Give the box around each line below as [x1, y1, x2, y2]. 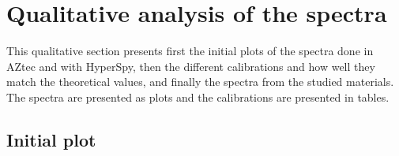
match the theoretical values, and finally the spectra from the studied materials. [6, 73, 394, 90]
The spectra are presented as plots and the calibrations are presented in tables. [6, 88, 390, 105]
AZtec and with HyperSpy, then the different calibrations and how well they [6, 58, 375, 74]
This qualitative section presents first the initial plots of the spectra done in [6, 43, 374, 59]
